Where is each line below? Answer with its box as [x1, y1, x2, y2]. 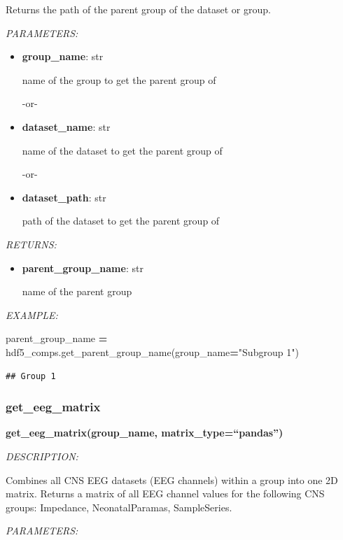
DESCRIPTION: [6, 448, 78, 463]
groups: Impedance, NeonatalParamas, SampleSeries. [6, 499, 232, 514]
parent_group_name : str [22, 260, 143, 275]
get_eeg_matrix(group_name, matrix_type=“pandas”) [6, 425, 283, 440]
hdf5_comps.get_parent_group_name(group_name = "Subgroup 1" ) [6, 344, 299, 359]
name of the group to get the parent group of [22, 72, 216, 87]
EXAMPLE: [6, 307, 58, 322]
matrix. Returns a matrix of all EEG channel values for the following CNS [6, 486, 325, 501]
